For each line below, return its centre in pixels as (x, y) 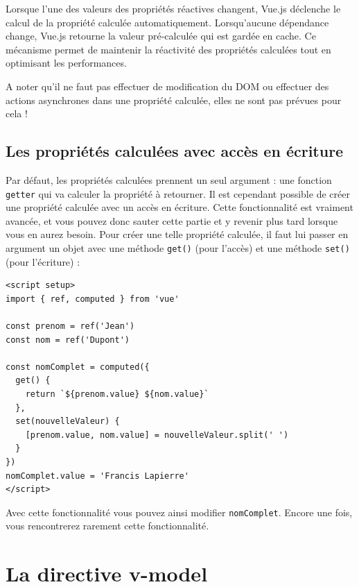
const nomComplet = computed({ (78, 367)
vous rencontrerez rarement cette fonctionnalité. (107, 526)
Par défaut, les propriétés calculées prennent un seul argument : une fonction (169, 179)
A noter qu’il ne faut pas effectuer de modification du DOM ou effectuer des (167, 86)
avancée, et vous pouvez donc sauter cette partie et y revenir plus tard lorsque (172, 220)
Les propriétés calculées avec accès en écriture (175, 151)
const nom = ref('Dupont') (68, 340)
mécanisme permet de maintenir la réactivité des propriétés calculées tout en (168, 49)
